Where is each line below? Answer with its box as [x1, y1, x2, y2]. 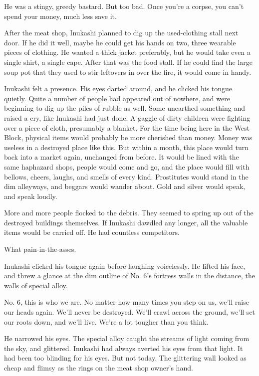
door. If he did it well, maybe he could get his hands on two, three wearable [4, 37, 236, 47]
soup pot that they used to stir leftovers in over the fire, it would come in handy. [4, 66, 252, 77]
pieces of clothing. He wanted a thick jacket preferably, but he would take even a [4, 47, 251, 57]
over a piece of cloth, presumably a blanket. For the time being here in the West [4, 122, 250, 133]
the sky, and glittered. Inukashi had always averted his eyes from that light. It [4, 343, 243, 353]
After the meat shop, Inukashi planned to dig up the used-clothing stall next [4, 27, 239, 38]
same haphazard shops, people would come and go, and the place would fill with [4, 161, 250, 172]
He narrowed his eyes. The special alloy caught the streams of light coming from [4, 333, 250, 344]
